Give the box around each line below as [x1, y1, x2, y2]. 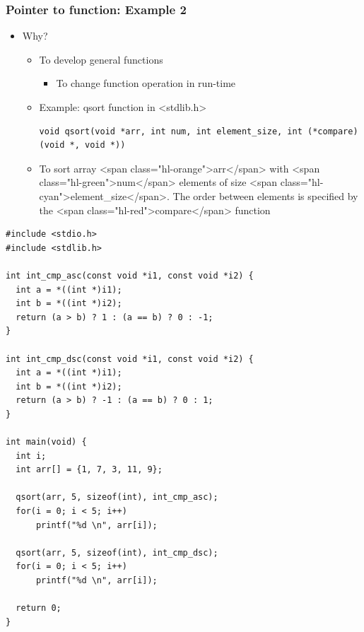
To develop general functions [39, 52, 163, 66]
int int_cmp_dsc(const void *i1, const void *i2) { [6, 353, 254, 364]
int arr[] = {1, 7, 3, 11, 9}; [16, 464, 163, 475]
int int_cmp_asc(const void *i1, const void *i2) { [6, 270, 254, 281]
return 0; [16, 603, 61, 614]
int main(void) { [6, 437, 87, 447]
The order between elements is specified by [172, 188, 358, 203]
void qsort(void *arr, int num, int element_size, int [39, 126, 303, 136]
